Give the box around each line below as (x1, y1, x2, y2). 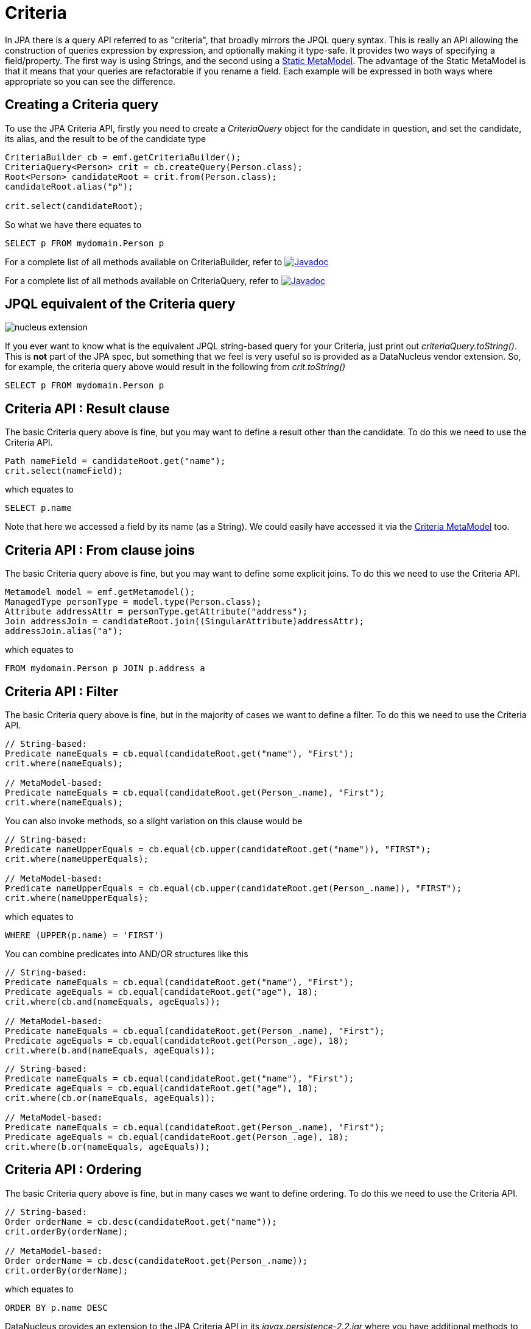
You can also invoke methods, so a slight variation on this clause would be (5, 815, 303, 826)
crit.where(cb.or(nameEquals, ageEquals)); (5, 1092, 216, 1103)
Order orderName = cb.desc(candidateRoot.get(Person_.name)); (5, 1255, 308, 1266)
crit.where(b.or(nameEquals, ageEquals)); (5, 1141, 211, 1152)
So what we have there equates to (5, 219, 142, 230)
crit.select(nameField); (5, 466, 123, 476)
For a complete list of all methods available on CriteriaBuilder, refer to (5, 256, 283, 267)
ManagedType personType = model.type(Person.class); (5, 597, 262, 607)
